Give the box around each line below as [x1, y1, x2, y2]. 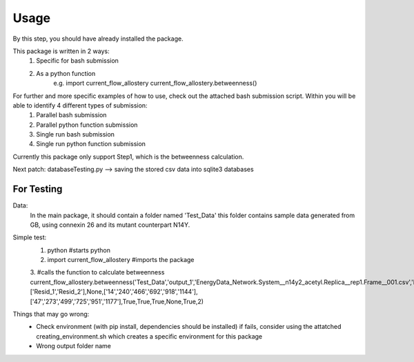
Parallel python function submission [36, 121, 138, 129]
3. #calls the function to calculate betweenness [30, 268, 165, 276]
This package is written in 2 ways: [12, 47, 110, 55]
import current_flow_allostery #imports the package [47, 256, 195, 264]
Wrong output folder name [36, 342, 112, 350]
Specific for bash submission [36, 57, 119, 65]
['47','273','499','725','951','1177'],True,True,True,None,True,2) [30, 297, 204, 305]
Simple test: [12, 233, 47, 241]
